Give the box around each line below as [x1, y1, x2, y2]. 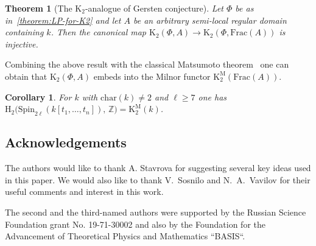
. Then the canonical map [51, 26, 147, 38]
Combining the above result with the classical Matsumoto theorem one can [5, 58, 289, 71]
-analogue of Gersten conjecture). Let [85, 2, 223, 14]
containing [5, 26, 44, 38]
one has [198, 90, 227, 103]
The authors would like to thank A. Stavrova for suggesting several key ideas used [5, 161, 311, 174]
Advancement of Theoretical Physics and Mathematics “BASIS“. [5, 230, 245, 242]
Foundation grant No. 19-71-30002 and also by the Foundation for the [5, 217, 265, 230]
